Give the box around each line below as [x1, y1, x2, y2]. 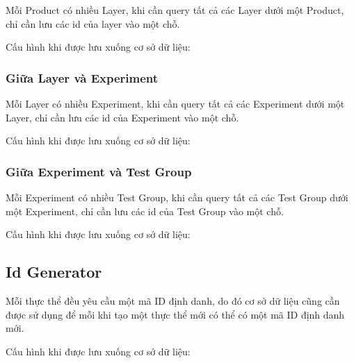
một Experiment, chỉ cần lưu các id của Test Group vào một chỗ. [6, 203, 284, 218]
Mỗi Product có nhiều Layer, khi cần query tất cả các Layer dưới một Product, [6, 3, 344, 17]
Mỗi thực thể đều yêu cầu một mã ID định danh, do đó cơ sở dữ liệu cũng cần [6, 293, 340, 307]
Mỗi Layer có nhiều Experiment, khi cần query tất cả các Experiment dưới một [6, 96, 345, 110]
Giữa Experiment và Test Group [6, 162, 192, 180]
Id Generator [6, 261, 102, 282]
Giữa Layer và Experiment [6, 69, 159, 86]
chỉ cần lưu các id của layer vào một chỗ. [6, 16, 180, 31]
